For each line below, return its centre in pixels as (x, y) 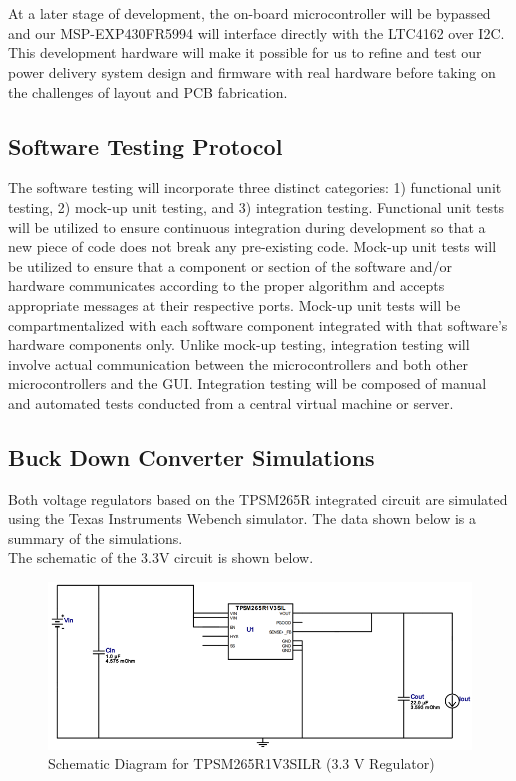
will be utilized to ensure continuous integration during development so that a (247, 226)
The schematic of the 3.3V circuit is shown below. (161, 557)
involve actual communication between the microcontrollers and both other (238, 363)
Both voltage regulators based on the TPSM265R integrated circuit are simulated (258, 498)
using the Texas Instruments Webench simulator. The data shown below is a (242, 518)
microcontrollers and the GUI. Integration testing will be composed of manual (247, 383)
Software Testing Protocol (145, 145)
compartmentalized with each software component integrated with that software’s (258, 324)
